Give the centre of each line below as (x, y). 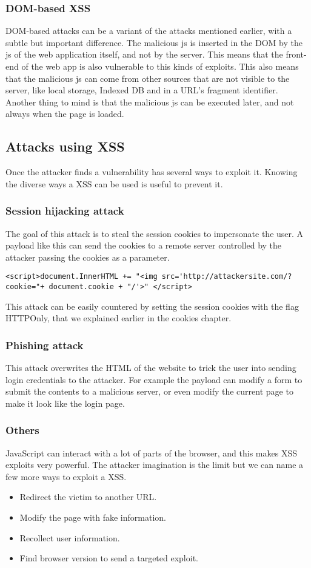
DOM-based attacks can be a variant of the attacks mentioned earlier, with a (149, 31)
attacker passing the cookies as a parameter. (88, 257)
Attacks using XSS (65, 146)
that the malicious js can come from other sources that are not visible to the (148, 78)
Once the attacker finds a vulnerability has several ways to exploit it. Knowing (152, 172)
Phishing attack (45, 345)
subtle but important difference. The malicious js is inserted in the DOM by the (154, 42)
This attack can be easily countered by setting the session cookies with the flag (152, 306)
